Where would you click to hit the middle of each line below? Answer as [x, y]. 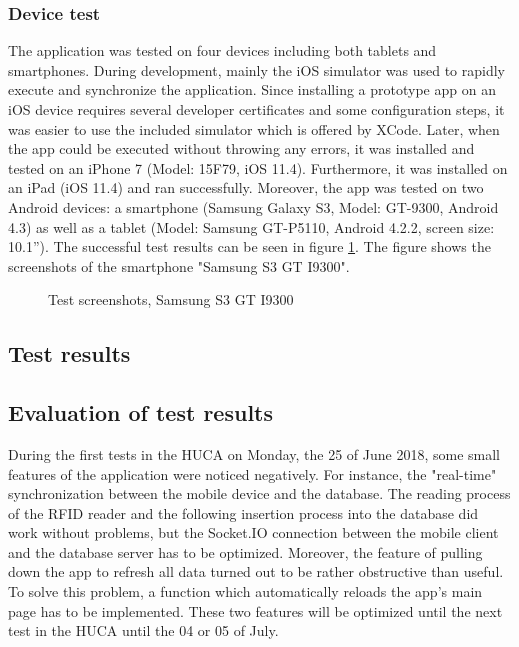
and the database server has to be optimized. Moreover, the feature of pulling [245, 551]
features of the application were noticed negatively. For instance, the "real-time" [252, 473]
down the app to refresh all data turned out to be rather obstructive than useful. [256, 571]
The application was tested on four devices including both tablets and [222, 50]
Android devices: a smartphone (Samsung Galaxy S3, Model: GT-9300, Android [253, 206]
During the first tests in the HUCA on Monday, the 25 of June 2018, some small [254, 453]
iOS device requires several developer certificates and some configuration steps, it [256, 109]
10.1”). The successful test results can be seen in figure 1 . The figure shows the [249, 246]
